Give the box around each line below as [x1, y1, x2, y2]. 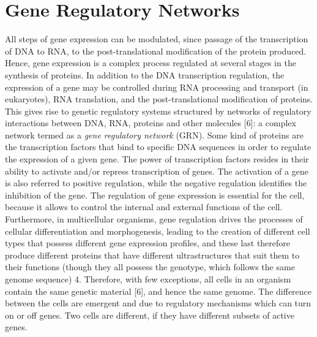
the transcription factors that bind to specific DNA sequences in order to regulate [5, 140, 311, 153]
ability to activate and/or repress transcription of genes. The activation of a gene [5, 164, 308, 177]
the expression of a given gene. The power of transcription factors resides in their [5, 153, 309, 165]
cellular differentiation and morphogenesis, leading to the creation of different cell [5, 224, 310, 237]
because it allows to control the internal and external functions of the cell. [5, 200, 283, 213]
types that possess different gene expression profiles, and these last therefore [5, 237, 291, 249]
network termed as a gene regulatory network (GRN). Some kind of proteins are [5, 128, 304, 141]
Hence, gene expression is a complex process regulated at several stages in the [5, 56, 296, 69]
